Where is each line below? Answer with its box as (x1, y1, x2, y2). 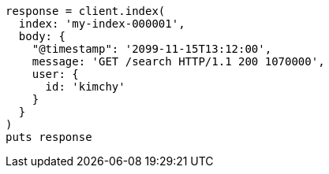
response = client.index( (6, 5, 166, 17)
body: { (18, 30, 65, 43)
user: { (32, 68, 79, 80)
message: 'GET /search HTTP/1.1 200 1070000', (32, 55, 325, 68)
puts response (6, 131, 92, 143)
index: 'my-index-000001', (18, 17, 185, 30)
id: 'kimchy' (45, 80, 125, 93)
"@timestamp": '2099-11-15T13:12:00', (32, 43, 272, 55)
